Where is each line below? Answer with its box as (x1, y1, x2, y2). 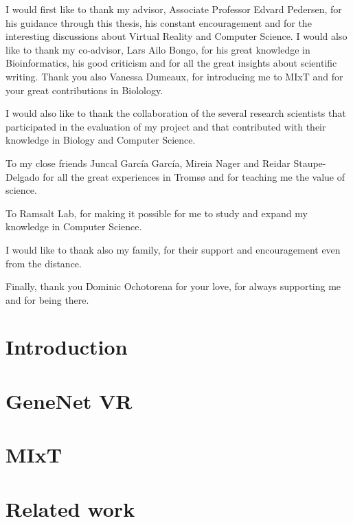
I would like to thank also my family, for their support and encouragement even (5, 242, 341, 256)
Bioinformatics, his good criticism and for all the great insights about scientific (5, 56, 337, 70)
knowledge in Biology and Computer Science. (5, 133, 196, 147)
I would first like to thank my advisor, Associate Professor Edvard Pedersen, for (5, 2, 342, 16)
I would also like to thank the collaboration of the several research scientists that (5, 106, 346, 120)
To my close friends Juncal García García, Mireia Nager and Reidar (5, 155, 291, 170)
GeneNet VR (5, 386, 133, 414)
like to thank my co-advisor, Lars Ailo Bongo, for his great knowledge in (5, 42, 310, 56)
